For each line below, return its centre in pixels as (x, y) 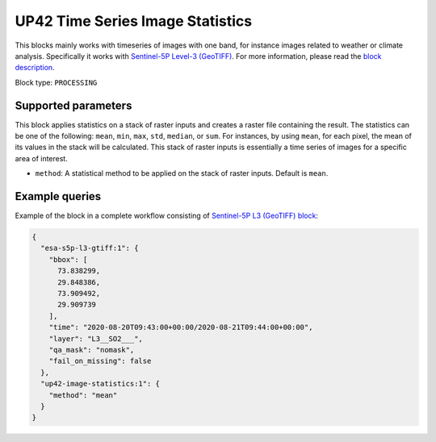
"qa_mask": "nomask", (92, 350)
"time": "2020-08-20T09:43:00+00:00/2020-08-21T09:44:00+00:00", (181, 327)
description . (35, 68)
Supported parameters (73, 105)
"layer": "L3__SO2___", (96, 338)
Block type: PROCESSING (56, 82)
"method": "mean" (83, 395)
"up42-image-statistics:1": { (101, 384)
